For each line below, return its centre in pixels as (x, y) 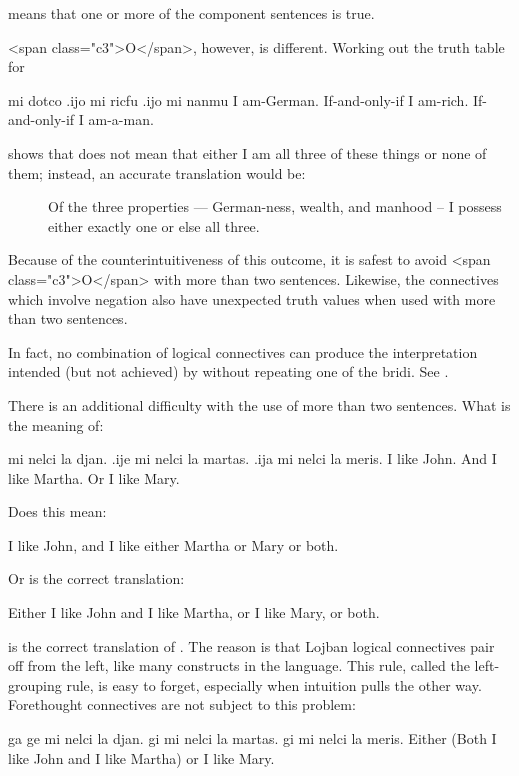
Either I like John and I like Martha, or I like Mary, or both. (194, 612)
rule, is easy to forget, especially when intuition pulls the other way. (274, 684)
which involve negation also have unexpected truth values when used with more (252, 298)
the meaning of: (56, 424)
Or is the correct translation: (96, 578)
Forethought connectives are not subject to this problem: (182, 704)
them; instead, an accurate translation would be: (157, 172)
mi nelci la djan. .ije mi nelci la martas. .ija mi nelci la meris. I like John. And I (252, 458)
